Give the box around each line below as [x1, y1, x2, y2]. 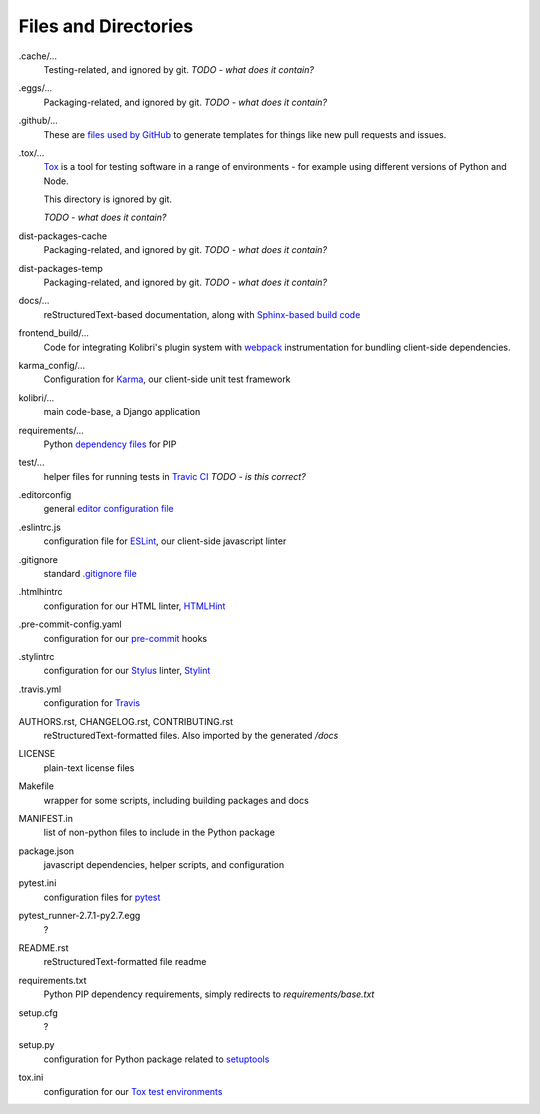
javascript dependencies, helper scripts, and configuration [43, 859, 285, 871]
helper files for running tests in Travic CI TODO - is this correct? [43, 470, 307, 482]
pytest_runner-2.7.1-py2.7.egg [18, 910, 141, 922]
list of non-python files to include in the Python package [43, 826, 275, 839]
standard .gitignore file [43, 568, 137, 580]
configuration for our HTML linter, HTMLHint [43, 600, 226, 612]
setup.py [18, 1039, 55, 1051]
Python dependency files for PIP [43, 438, 177, 450]
